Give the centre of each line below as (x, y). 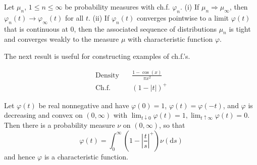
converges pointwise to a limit (183, 17)
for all (74, 17)
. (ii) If (99, 17)
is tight (240, 28)
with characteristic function (170, 39)
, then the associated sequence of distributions (145, 28)
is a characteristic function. (86, 156)
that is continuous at (36, 28)
